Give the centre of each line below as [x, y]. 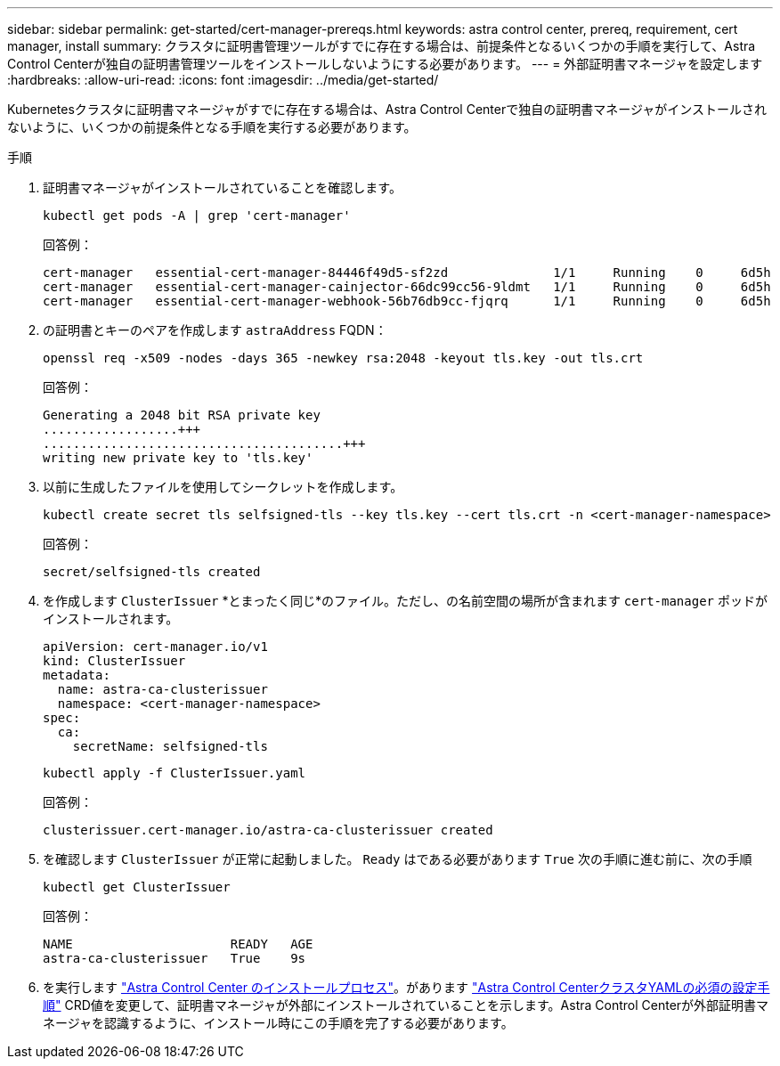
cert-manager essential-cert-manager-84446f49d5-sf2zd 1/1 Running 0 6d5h [407, 273]
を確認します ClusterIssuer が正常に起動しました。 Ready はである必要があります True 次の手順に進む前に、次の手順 [398, 859]
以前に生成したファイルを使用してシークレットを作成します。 [223, 487]
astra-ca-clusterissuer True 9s [175, 958]
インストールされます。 [111, 618]
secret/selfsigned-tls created [152, 572]
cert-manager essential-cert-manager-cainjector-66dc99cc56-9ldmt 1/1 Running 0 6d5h [407, 287]
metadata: [77, 675]
